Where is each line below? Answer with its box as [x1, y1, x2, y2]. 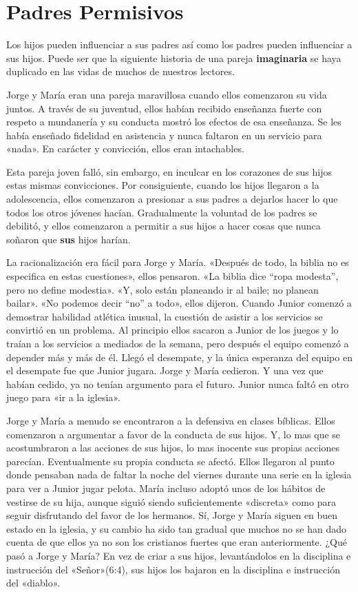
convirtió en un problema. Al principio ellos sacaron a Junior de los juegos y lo [6, 323, 339, 337]
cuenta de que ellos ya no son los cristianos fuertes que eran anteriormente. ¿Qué [6, 535, 347, 549]
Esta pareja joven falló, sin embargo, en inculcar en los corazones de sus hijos [6, 164, 332, 178]
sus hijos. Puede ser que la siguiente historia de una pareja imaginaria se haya [6, 50, 341, 65]
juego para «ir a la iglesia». [6, 390, 120, 405]
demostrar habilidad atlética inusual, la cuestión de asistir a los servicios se [6, 309, 323, 323]
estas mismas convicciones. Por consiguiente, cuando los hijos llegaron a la [6, 178, 319, 192]
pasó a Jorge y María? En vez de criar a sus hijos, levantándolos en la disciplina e [6, 548, 351, 562]
